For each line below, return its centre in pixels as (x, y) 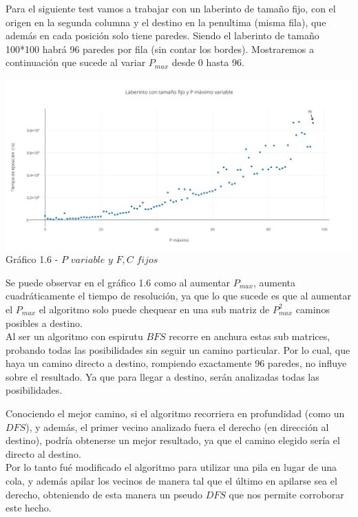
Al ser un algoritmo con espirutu (74, 336)
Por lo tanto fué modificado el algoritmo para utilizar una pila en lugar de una (171, 467)
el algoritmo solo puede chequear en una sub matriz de (154, 309)
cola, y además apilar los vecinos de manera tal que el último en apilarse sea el (171, 481)
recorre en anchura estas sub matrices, (250, 336)
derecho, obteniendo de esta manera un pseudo (104, 494)
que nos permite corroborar (286, 494)
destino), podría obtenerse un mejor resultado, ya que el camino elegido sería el (173, 440)
